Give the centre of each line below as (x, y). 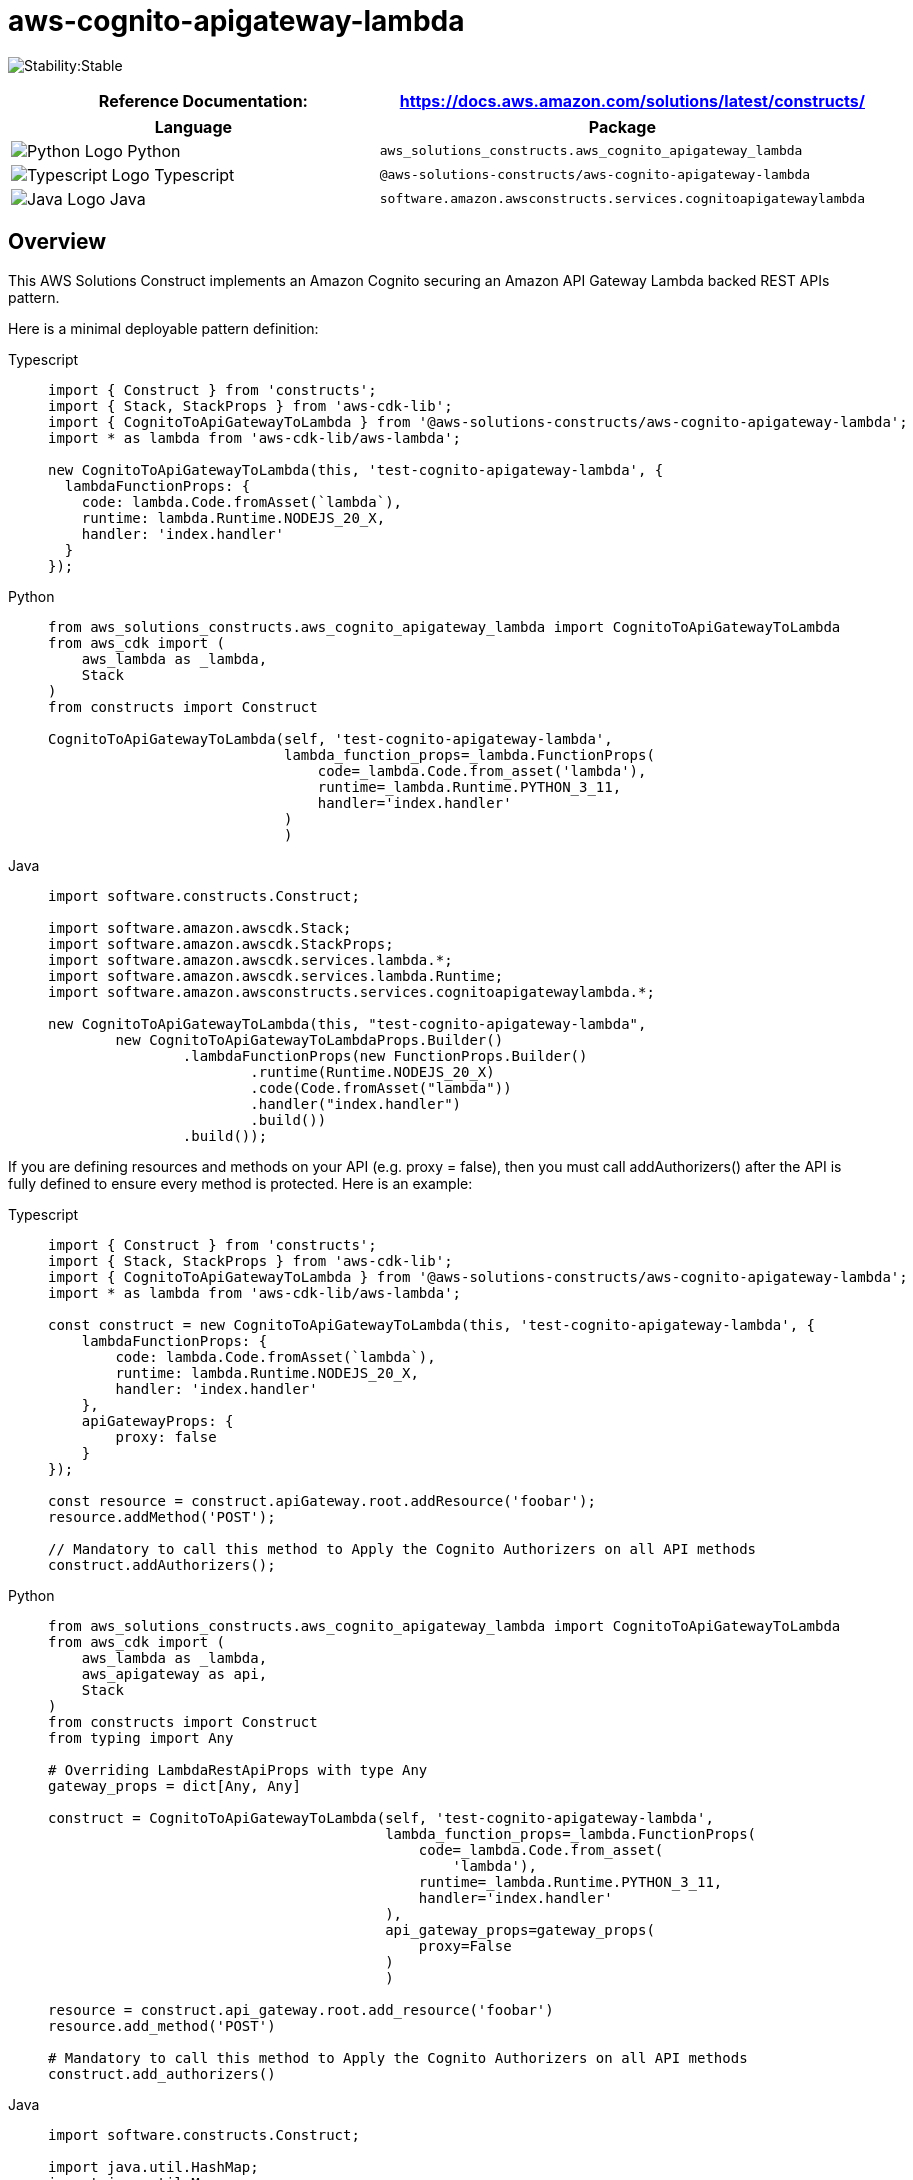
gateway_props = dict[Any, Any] (174, 1785)
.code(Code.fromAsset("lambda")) (381, 1087)
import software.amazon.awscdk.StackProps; (221, 943)
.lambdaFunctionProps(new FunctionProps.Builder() (385, 1055)
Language (193, 126)
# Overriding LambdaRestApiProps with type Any (238, 1769)
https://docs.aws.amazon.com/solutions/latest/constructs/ (632, 100)
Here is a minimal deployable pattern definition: (163, 328)
